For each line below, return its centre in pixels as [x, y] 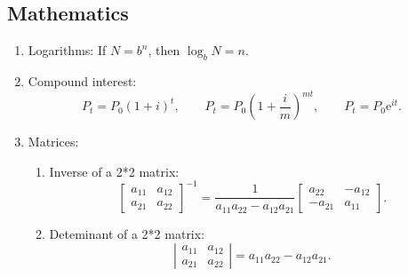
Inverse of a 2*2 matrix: [114, 171]
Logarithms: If [67, 50]
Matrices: [53, 142]
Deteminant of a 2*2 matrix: [127, 233]
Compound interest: [82, 81]
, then [164, 50]
